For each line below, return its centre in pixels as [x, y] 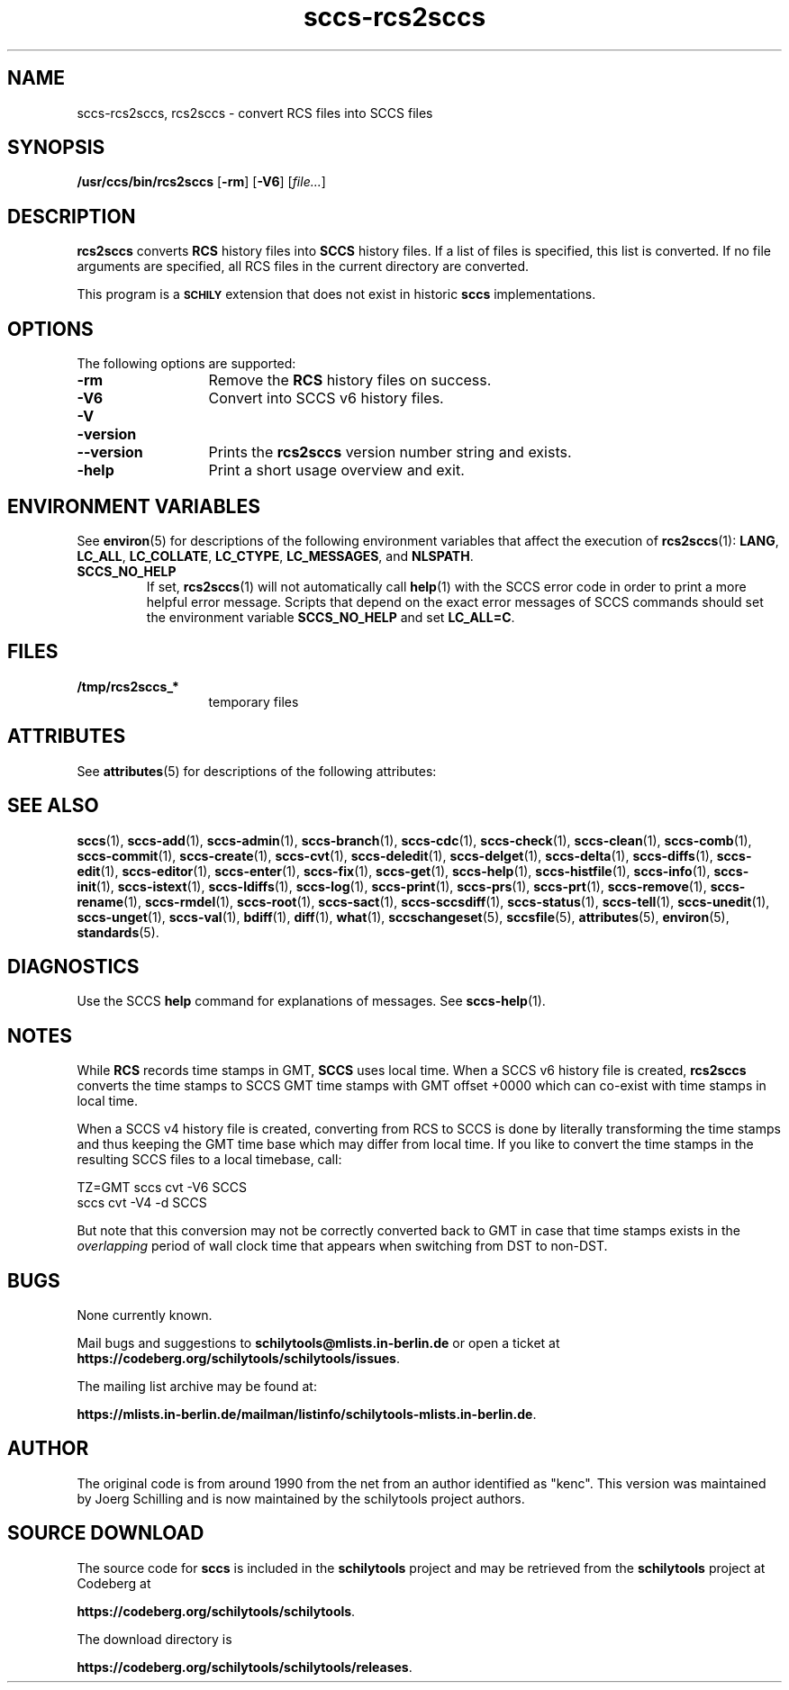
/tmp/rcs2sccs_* [128, 686]
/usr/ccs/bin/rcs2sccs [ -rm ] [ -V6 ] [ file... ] [201, 182]
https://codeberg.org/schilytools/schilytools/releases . [245, 1667]
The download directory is [154, 1639]
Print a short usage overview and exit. [336, 470]
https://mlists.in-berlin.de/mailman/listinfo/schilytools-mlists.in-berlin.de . [307, 1414]
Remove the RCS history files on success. [350, 380]
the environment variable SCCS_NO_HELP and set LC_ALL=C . [331, 617]
